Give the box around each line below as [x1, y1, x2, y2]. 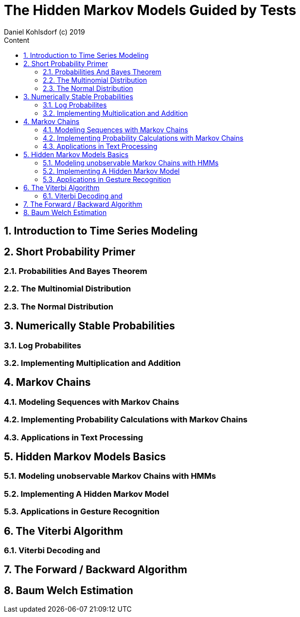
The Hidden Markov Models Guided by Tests [4, 2, 297, 18]
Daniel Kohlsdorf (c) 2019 [4, 27, 85, 36]
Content [4, 36, 30, 44]
